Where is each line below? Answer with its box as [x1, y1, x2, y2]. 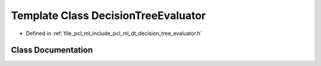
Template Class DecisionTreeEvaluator [11, 9, 206, 22]
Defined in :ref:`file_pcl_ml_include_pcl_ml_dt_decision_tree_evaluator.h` [26, 30, 202, 37]
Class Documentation [11, 45, 93, 55]
